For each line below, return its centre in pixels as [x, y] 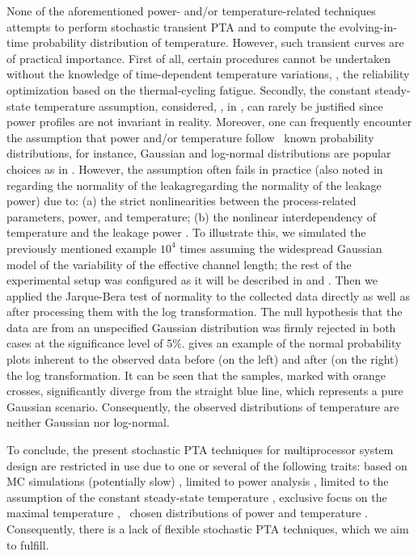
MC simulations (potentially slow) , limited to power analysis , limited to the [198, 481]
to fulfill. [28, 544]
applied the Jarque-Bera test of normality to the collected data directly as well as [208, 295]
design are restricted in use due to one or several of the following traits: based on [207, 465]
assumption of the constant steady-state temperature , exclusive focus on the [197, 497]
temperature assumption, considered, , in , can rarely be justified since [209, 105]
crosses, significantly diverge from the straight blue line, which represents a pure [205, 391]
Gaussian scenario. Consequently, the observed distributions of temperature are [203, 406]
